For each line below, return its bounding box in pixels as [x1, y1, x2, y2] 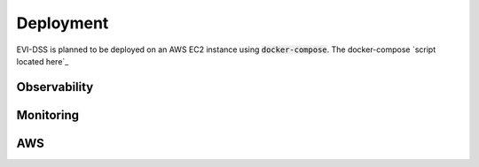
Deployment [16, 13, 109, 33]
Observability [16, 80, 94, 95]
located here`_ [16, 56, 69, 66]
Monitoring [16, 107, 80, 123]
